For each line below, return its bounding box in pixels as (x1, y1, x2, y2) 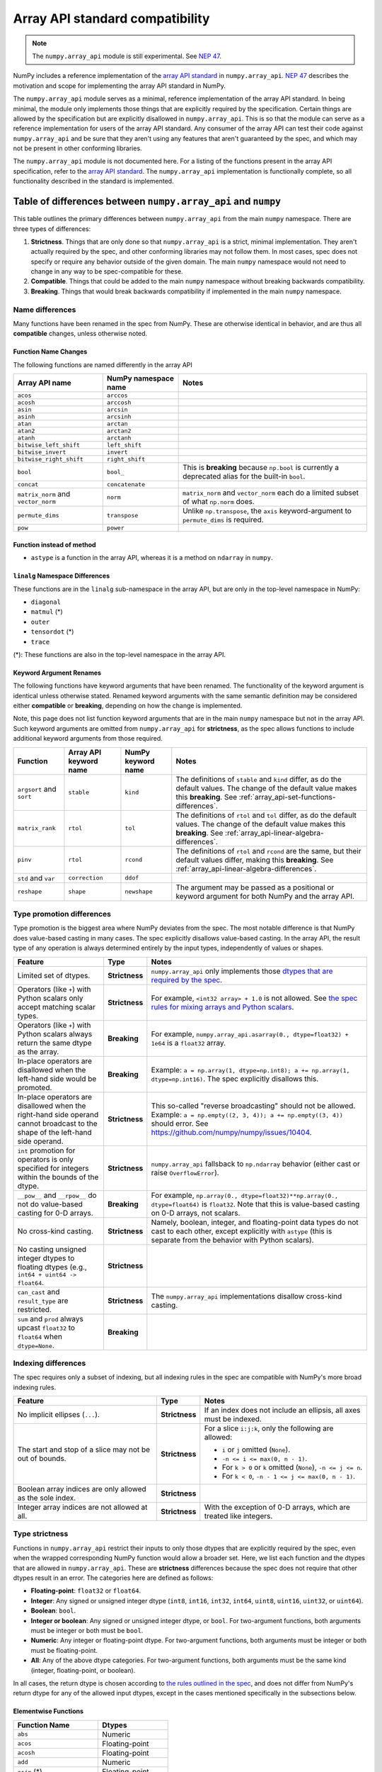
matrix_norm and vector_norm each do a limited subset (183, 488, 359, 498)
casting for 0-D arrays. (17, 1208, 93, 1218)
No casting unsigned (17, 1244, 87, 1254)
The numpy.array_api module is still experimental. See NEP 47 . (32, 52, 222, 60)
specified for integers (17, 1163, 89, 1173)
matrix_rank (17, 824, 56, 832)
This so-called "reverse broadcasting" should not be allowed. (151, 1101, 356, 1111)
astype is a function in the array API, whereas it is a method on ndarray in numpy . (30, 554, 273, 562)
